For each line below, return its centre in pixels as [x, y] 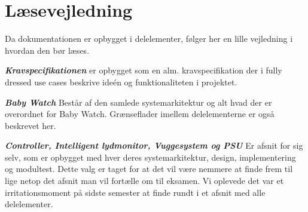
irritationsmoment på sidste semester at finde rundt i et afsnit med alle [135, 192]
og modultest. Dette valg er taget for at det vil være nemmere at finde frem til [149, 169]
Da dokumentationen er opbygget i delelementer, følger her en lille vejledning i [149, 39]
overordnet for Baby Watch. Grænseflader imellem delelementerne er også [140, 114]
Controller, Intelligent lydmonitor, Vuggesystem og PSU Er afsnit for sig [154, 145]
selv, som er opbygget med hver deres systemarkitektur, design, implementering [150, 157]
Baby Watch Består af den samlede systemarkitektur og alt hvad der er [138, 102]
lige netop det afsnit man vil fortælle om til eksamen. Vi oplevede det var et [144, 181]
